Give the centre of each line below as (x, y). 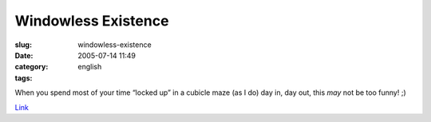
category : (32, 67)
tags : (24, 78)
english (90, 67)
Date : (24, 55)
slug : (23, 45)
